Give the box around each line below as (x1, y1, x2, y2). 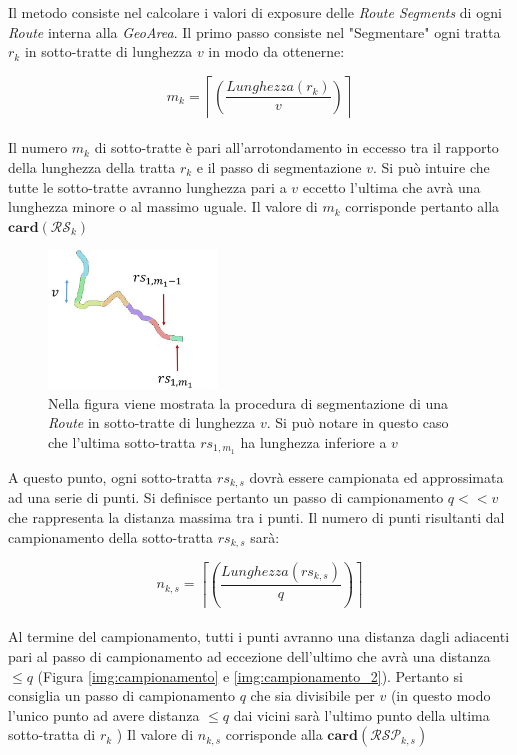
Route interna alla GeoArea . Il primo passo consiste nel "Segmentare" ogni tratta (8, 21, 501, 42)
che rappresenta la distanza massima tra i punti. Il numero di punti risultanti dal (8, 506, 505, 527)
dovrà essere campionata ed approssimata (249, 466, 504, 487)
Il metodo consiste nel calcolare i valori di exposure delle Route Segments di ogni (8, 2, 502, 22)
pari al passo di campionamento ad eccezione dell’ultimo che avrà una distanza (8, 646, 491, 667)
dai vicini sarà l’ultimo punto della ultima (233, 704, 490, 725)
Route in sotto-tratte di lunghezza (48, 412, 256, 433)
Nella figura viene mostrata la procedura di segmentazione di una (48, 392, 449, 413)
